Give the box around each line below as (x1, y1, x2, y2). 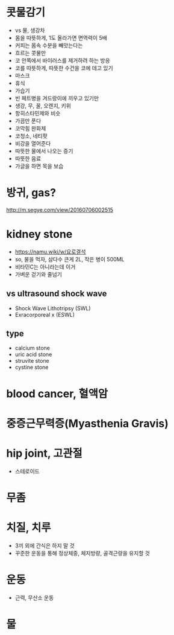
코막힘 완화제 (14, 124, 46, 132)
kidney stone (6, 228, 73, 241)
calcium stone (14, 345, 50, 352)
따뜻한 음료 (14, 155, 42, 162)
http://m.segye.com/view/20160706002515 (6, 206, 113, 213)
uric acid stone (14, 351, 52, 358)
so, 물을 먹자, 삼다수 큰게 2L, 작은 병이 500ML (14, 255, 125, 263)
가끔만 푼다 (14, 117, 42, 124)
